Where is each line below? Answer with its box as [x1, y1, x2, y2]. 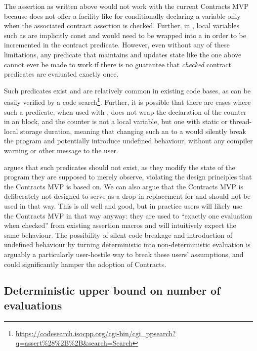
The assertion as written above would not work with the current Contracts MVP [4, 1, 249, 11]
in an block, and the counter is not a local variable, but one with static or [4, 116, 228, 127]
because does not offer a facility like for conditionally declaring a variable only [4, 10, 241, 21]
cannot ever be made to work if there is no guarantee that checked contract [4, 59, 231, 69]
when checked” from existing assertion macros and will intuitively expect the [4, 220, 236, 230]
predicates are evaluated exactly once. [4, 69, 119, 79]
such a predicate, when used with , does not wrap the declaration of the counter [4, 106, 247, 117]
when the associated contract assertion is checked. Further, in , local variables [4, 20, 240, 31]
